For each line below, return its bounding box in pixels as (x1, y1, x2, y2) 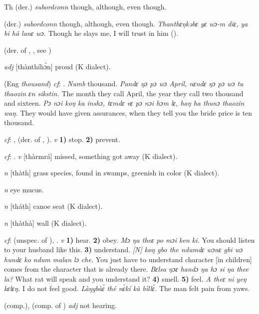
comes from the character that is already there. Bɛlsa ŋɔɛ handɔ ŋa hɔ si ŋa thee (4, 264, 249, 274)
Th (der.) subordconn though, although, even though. (4, 1, 167, 11)
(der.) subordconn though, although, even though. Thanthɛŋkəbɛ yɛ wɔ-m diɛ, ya (4, 18, 248, 28)
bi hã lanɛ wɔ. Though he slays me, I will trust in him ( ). (4, 28, 179, 38)
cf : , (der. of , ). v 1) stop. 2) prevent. (4, 134, 120, 144)
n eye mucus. (4, 184, 44, 194)
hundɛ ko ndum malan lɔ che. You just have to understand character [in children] (4, 254, 252, 264)
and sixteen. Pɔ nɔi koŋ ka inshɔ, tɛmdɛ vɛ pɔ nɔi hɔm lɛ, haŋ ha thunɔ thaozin (4, 98, 245, 108)
